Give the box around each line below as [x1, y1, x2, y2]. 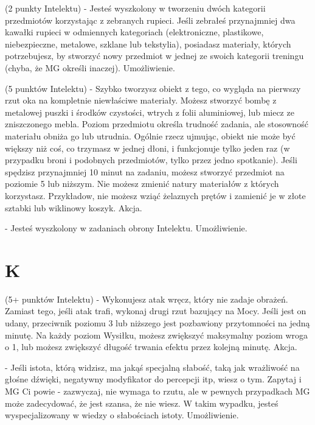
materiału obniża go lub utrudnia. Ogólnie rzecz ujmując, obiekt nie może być [5, 129, 296, 142]
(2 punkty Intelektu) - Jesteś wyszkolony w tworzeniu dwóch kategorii [5, 2, 266, 14]
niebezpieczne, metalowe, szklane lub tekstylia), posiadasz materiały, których [5, 37, 291, 50]
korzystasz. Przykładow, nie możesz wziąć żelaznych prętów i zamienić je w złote [5, 189, 306, 202]
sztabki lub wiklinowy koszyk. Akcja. [5, 201, 142, 214]
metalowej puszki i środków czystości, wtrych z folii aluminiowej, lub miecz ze [5, 105, 294, 118]
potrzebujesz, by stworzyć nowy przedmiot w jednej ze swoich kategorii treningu [5, 49, 304, 62]
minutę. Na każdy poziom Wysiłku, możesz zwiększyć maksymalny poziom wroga [5, 328, 308, 341]
